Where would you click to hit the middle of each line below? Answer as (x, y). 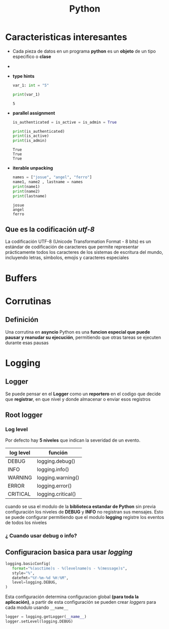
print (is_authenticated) (39, 131)
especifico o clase (32, 57)
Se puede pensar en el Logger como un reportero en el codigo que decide (83, 394)
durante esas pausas (27, 343)
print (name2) (26, 191)
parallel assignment (34, 113)
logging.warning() (58, 478)
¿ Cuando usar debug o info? (41, 536)
